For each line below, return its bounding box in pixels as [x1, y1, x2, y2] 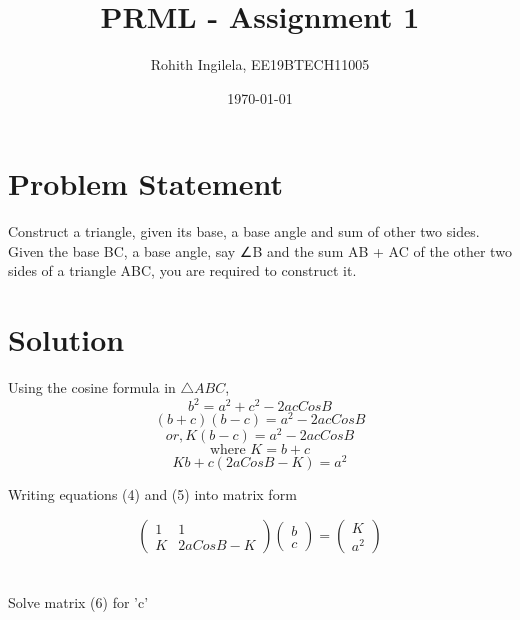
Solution [8, 319, 125, 360]
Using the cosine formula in [8, 377, 176, 398]
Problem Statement [8, 163, 283, 204]
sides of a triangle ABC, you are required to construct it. [8, 260, 357, 281]
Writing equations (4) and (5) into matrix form [8, 484, 297, 505]
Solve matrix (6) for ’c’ [8, 592, 149, 613]
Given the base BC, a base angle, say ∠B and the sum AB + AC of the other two [8, 240, 512, 261]
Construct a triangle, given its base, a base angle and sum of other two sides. [8, 221, 480, 242]
